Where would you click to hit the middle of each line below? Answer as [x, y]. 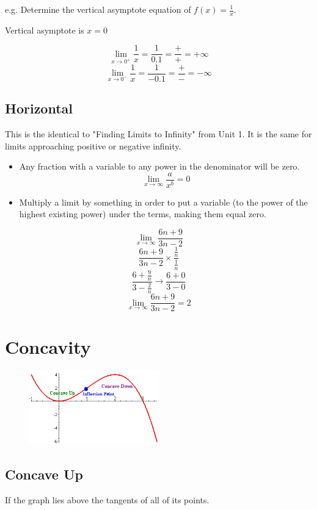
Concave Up [44, 474]
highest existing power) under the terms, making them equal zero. [143, 214]
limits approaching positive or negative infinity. [93, 145]
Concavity [48, 347]
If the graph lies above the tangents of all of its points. [107, 500]
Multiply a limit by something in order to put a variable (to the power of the [163, 202]
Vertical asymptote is [45, 30]
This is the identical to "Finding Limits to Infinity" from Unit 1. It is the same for [158, 133]
